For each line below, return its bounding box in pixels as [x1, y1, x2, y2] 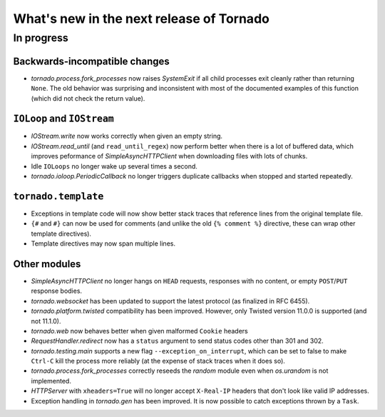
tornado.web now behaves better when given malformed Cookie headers [31, 326, 249, 335]
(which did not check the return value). [31, 94, 145, 103]
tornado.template [13, 190, 104, 202]
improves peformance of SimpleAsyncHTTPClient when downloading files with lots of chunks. [31, 152, 308, 161]
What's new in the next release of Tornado [13, 11, 270, 26]
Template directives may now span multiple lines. [31, 239, 176, 248]
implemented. [31, 376, 71, 385]
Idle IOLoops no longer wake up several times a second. [31, 161, 197, 171]
